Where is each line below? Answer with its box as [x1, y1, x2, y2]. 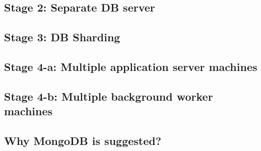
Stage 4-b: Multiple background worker [4, 88, 213, 104]
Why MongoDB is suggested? [4, 132, 162, 148]
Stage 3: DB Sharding [4, 29, 120, 45]
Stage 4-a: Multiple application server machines [4, 58, 257, 74]
